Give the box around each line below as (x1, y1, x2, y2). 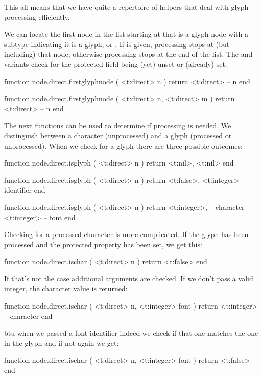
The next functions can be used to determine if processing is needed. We (4, 120, 231, 131)
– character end (4, 310, 53, 321)
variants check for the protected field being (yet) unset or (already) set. (4, 58, 227, 69)
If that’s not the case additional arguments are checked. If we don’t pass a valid (4, 273, 253, 284)
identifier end (4, 184, 45, 195)
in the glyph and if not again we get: (4, 337, 119, 348)
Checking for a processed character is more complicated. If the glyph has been (4, 229, 249, 240)
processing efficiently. (4, 11, 70, 22)
